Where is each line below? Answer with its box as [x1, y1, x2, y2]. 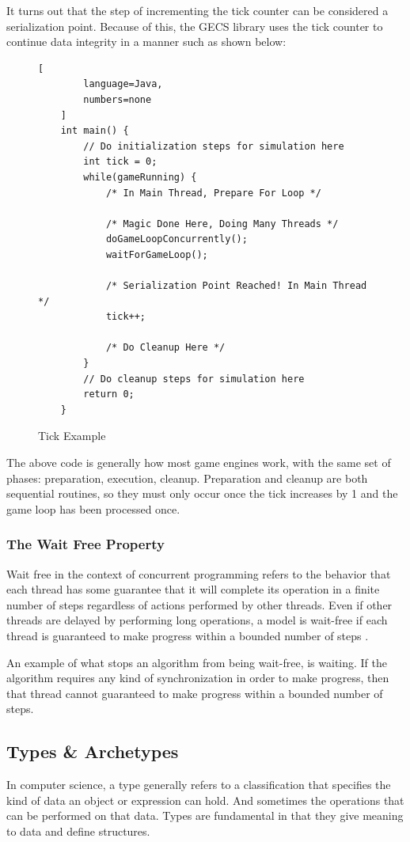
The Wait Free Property [6, 534, 165, 554]
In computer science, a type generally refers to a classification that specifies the [6, 776, 391, 793]
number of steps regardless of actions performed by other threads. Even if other [6, 596, 393, 613]
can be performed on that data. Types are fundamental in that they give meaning [6, 807, 404, 824]
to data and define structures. [6, 822, 150, 839]
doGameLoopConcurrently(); [105, 233, 248, 245]
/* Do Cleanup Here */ [105, 342, 226, 354]
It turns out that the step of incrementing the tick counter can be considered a [6, 2, 389, 18]
